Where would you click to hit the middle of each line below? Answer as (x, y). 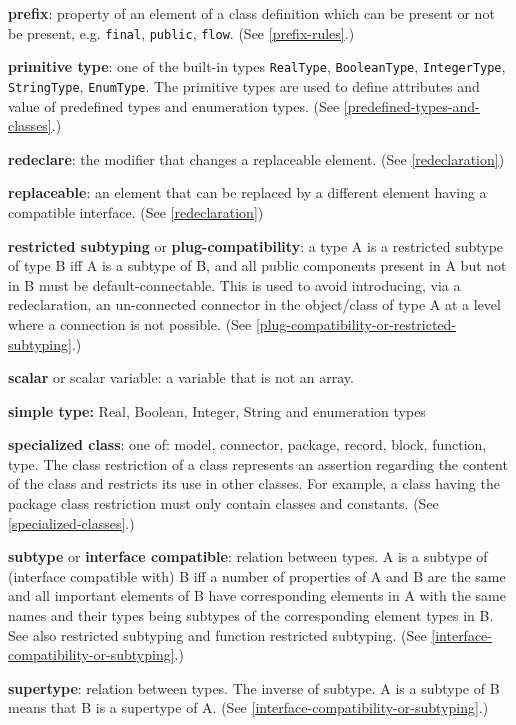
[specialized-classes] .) (71, 522)
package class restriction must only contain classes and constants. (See (223, 503)
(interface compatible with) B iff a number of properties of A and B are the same (257, 575)
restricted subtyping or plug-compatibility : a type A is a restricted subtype (256, 245)
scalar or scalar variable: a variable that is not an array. (181, 377)
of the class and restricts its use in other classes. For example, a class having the (254, 483)
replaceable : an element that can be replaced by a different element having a (247, 192)
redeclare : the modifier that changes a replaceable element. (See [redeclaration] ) (256, 158)
